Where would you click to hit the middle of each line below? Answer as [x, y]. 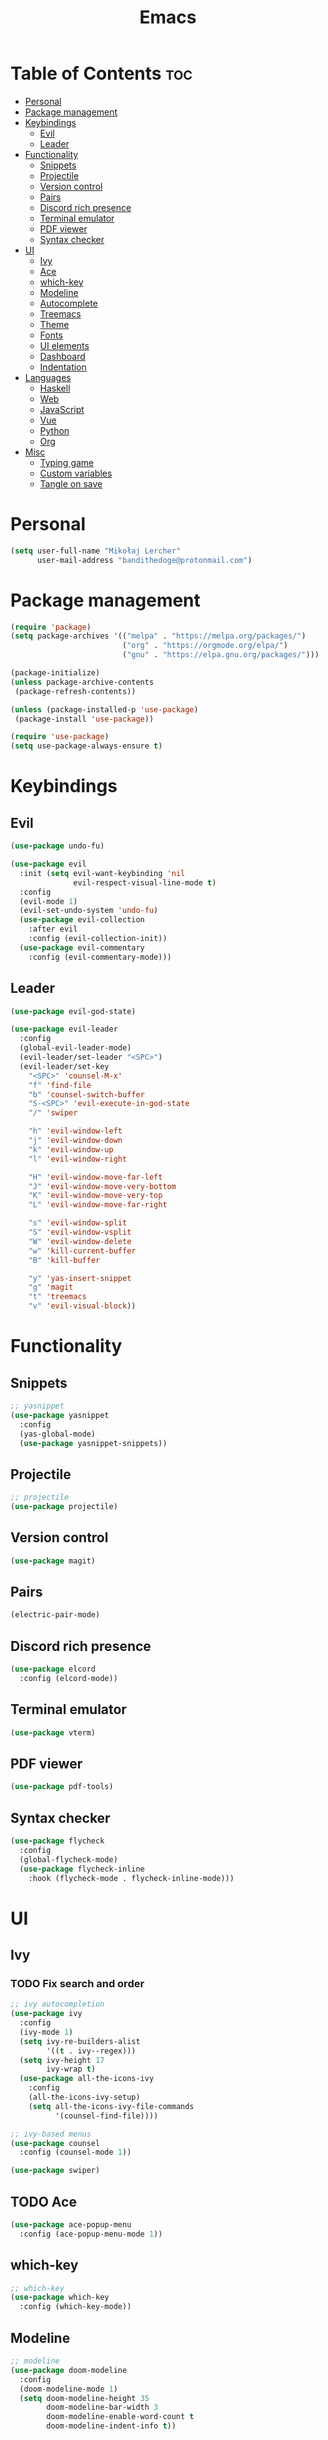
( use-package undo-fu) [57, 846]
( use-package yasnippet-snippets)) [93, 1443]
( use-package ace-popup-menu [71, 2225]
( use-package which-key [60, 2297]
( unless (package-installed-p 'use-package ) [104, 709]
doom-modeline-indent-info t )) [111, 2426]
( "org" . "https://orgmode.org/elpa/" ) [204, 646]
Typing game [67, 462]
